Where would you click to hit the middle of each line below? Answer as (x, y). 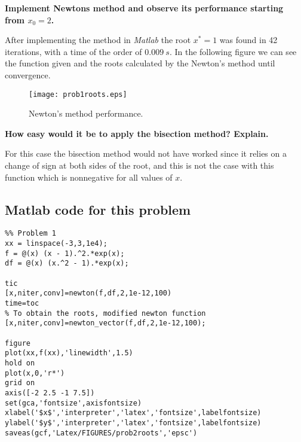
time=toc (22, 303)
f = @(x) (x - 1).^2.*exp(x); (65, 253)
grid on (20, 383)
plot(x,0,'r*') (35, 373)
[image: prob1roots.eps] (78, 94)
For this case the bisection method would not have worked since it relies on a (146, 153)
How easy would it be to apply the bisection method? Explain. (137, 133)
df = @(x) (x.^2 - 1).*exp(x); (67, 263)
